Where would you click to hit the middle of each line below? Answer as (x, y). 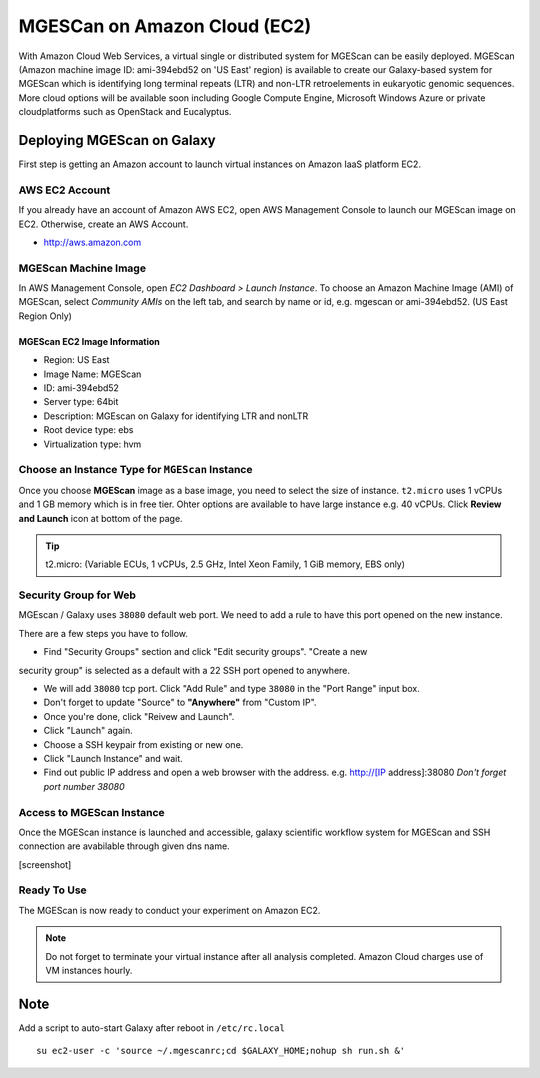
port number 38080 (84, 786)
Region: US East (76, 360)
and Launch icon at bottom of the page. (101, 518)
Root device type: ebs (88, 430)
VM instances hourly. (89, 970)
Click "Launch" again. (88, 731)
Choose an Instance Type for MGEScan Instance (135, 470)
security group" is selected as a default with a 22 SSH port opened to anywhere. (184, 670)
